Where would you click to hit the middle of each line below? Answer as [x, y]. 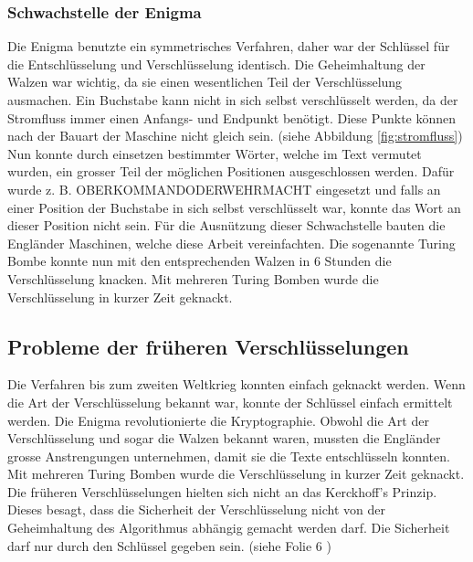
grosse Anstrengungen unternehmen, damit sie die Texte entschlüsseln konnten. [229, 456]
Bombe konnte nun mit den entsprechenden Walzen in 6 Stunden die [200, 261]
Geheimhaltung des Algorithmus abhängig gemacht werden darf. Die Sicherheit [229, 528]
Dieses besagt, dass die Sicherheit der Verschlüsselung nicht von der [196, 509]
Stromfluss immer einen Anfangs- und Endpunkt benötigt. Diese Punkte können [232, 117]
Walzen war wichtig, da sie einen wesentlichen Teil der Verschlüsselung [205, 82]
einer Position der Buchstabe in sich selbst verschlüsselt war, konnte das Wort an [234, 207]
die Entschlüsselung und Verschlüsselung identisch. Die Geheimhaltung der [216, 64]
